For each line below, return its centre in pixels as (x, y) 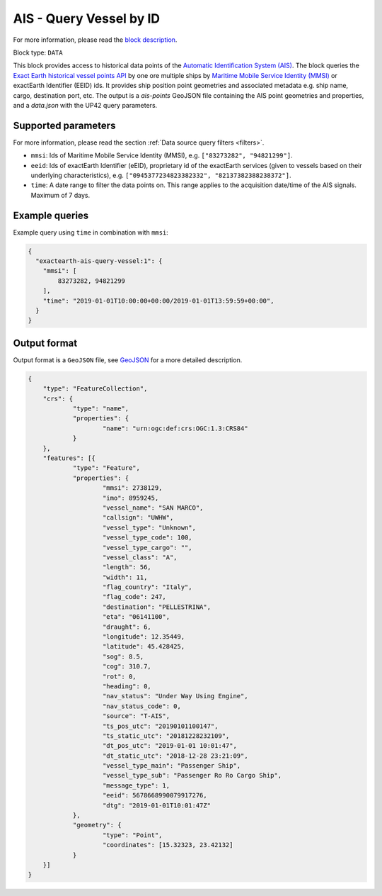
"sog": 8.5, (123, 656)
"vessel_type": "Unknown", (149, 527)
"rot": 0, (120, 676)
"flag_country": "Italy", (147, 587)
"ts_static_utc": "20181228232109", (166, 736)
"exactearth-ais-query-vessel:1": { (99, 261)
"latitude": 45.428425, (144, 646)
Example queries (51, 215)
